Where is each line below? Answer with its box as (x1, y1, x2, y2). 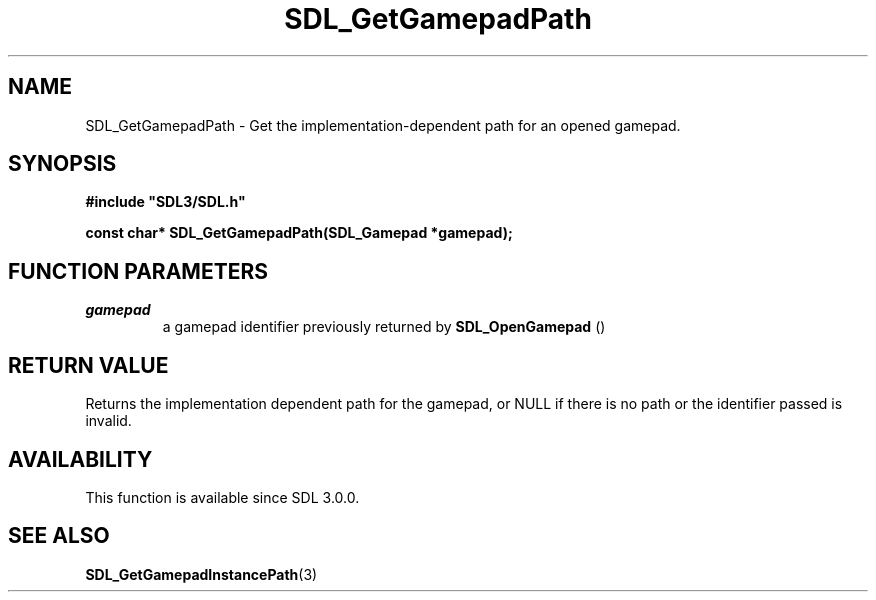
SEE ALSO (8, 523, 110, 549)
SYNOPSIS (8, 151, 117, 177)
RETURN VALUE (8, 352, 169, 378)
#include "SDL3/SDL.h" (85, 193, 246, 211)
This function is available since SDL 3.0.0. (85, 488, 360, 506)
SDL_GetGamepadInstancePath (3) (85, 565, 318, 583)
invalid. (85, 412, 132, 430)
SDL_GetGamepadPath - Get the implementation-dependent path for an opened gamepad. (85, 116, 681, 134)
